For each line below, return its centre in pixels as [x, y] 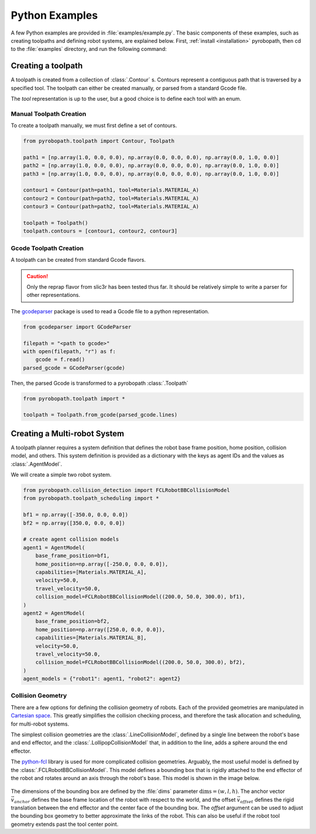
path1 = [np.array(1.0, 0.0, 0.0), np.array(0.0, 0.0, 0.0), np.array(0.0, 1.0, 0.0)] [151, 157]
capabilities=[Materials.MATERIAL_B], [91, 638]
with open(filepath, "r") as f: [70, 351]
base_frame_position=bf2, [73, 621]
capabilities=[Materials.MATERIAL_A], [91, 572]
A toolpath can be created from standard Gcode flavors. [78, 260]
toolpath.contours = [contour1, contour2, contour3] [100, 231]
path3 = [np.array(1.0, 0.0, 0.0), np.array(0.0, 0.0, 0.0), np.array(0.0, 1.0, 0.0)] [151, 174]
